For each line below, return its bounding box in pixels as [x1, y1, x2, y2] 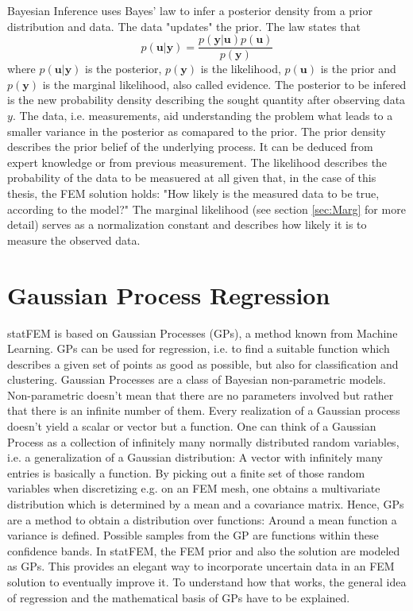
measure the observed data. [7, 231, 141, 248]
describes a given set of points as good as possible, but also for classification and [7, 355, 399, 372]
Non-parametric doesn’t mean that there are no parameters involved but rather [7, 386, 394, 403]
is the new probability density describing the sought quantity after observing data [7, 91, 406, 108]
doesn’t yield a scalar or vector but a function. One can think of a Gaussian [7, 418, 376, 435]
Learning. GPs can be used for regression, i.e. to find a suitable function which [7, 340, 390, 357]
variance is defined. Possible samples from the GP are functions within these [7, 527, 379, 543]
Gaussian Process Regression [7, 278, 330, 311]
